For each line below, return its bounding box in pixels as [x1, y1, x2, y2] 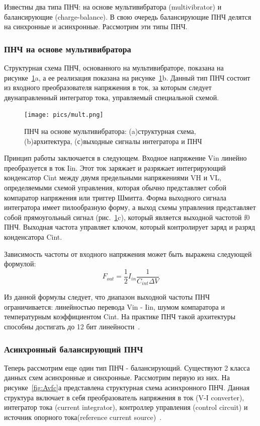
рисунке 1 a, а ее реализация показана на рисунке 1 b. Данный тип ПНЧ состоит [4, 72, 250, 83]
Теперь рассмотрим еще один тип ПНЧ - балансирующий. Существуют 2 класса [4, 362, 250, 373]
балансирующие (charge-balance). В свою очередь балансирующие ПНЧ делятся [4, 11, 251, 22]
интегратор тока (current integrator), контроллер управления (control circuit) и [4, 402, 248, 412]
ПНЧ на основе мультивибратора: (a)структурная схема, [24, 126, 196, 136]
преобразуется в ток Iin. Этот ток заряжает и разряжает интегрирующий [4, 162, 226, 173]
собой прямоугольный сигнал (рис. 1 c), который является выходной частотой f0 [4, 211, 250, 222]
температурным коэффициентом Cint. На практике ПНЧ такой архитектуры [4, 311, 236, 322]
